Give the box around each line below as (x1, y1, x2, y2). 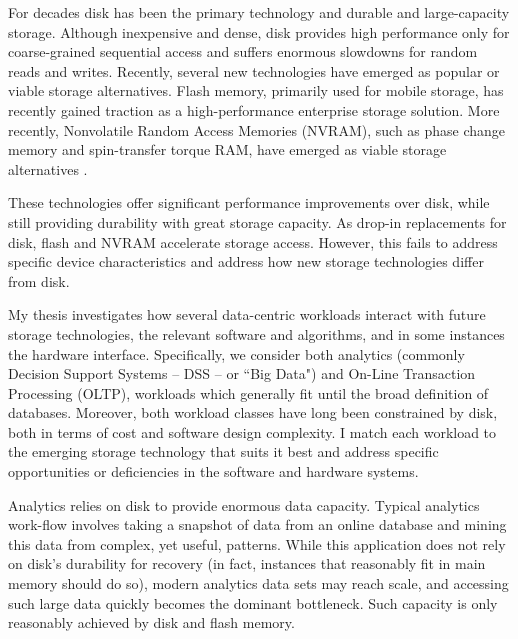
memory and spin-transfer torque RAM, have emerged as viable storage (8, 139, 447, 160)
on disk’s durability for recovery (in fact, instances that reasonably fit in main (8, 553, 486, 574)
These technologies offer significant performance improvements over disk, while (8, 192, 490, 213)
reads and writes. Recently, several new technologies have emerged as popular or (8, 60, 500, 81)
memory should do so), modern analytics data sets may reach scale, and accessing (8, 573, 509, 594)
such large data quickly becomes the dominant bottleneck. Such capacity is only (8, 592, 498, 613)
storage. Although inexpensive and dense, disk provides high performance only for (8, 21, 510, 42)
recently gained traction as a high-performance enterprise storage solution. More (8, 99, 500, 120)
